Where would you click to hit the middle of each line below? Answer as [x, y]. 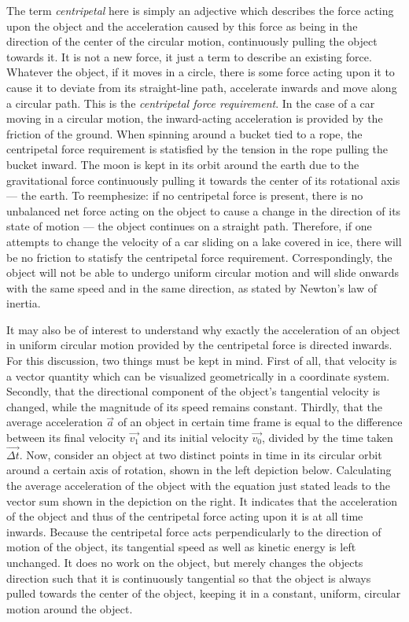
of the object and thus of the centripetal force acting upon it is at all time [185, 516]
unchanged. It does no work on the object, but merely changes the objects [185, 562]
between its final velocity [66, 438]
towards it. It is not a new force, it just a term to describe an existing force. [189, 56]
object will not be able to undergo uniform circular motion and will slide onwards [203, 272]
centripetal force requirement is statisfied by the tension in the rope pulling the [197, 149]
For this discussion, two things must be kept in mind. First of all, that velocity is [202, 361]
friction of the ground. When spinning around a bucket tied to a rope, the [184, 133]
